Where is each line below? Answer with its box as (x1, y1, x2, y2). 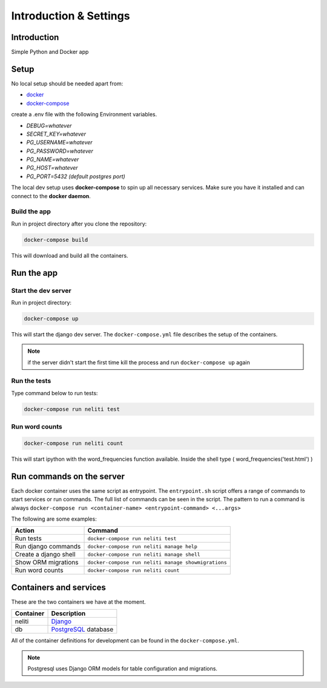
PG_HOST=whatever (26, 164, 78, 172)
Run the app (11, 267, 58, 278)
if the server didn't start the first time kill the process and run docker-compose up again (27, 358, 251, 366)
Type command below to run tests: (11, 389, 98, 396)
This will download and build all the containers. (11, 252, 128, 259)
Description (51, 609, 86, 618)
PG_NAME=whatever (26, 156, 79, 163)
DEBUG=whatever (26, 122, 72, 129)
